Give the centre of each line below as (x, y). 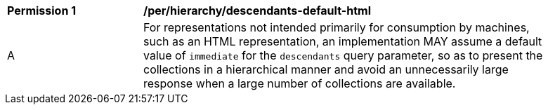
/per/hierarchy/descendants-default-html (257, 11)
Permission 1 (42, 11)
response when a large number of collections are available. (300, 83)
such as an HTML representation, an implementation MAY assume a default (343, 41)
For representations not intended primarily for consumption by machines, (337, 27)
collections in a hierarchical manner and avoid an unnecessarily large (326, 69)
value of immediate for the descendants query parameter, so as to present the (343, 55)
